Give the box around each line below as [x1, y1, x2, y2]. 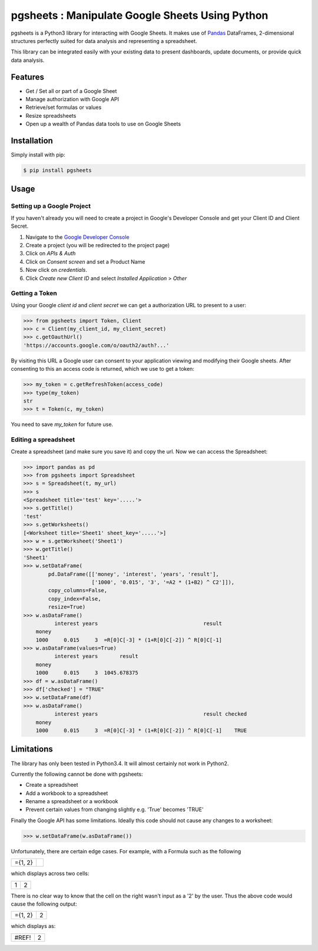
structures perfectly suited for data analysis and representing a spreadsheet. [11, 37, 197, 44]
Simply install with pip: [11, 151, 65, 158]
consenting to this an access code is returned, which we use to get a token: [11, 365, 194, 373]
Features [11, 72, 44, 82]
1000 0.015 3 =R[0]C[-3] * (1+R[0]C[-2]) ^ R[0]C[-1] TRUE [35, 727, 247, 734]
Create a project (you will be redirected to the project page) [25, 242, 170, 248]
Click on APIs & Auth [25, 250, 76, 257]
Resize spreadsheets [25, 112, 77, 119]
